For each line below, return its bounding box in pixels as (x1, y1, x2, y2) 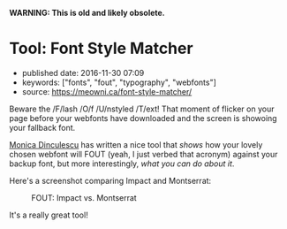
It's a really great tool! (9, 210, 88, 220)
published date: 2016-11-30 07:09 (21, 67, 145, 78)
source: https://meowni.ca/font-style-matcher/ (21, 86, 193, 96)
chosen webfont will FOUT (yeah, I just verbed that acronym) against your (9, 149, 278, 159)
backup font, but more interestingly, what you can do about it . (9, 158, 235, 169)
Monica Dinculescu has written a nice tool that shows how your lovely (9, 139, 263, 149)
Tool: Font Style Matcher (9, 39, 193, 58)
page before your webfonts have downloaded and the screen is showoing (9, 112, 277, 123)
